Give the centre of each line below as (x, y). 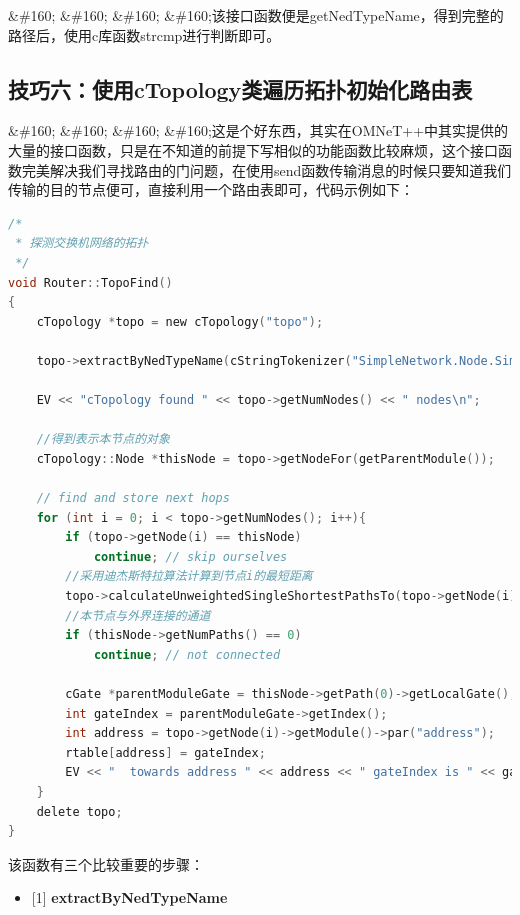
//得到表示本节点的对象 (103, 439)
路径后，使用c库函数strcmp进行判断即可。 (144, 34)
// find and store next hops (133, 498)
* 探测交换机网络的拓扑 (82, 243)
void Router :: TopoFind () (90, 282)
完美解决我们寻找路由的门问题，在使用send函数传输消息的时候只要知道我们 (266, 169)
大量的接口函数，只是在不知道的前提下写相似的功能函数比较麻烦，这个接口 (253, 149)
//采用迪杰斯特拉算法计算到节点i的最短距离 (189, 576)
